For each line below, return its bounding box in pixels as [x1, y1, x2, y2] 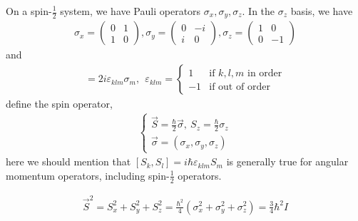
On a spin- [6, 4, 52, 18]
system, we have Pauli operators [60, 4, 201, 18]
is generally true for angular [226, 154, 349, 169]
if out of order [209, 82, 270, 93]
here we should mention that [6, 154, 131, 169]
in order [247, 68, 282, 79]
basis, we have [290, 4, 353, 18]
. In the [242, 4, 275, 18]
